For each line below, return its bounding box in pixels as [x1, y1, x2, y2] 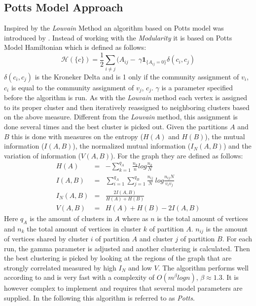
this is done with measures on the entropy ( [11, 131, 144, 141]
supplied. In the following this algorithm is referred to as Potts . [4, 293, 195, 303]
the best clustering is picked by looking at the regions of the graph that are [4, 253, 232, 263]
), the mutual [205, 131, 245, 141]
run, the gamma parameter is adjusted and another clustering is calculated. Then [4, 243, 250, 253]
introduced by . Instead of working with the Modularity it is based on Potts [4, 32, 232, 42]
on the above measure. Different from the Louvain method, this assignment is [4, 112, 238, 122]
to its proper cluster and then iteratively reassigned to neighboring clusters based [4, 102, 250, 112]
